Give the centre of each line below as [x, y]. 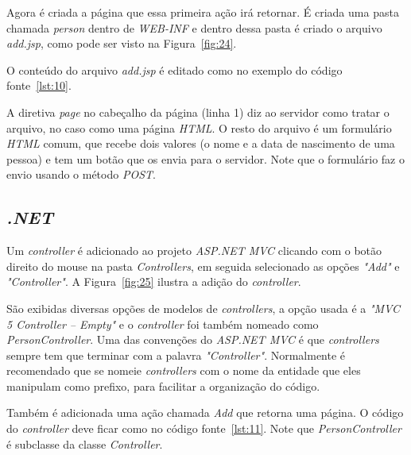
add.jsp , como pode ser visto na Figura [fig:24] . [122, 43]
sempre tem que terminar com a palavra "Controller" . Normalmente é [176, 355]
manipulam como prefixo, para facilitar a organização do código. [163, 386]
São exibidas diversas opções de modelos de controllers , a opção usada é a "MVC [204, 308]
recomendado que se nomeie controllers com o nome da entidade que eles [184, 370]
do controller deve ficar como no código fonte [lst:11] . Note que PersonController [204, 428]
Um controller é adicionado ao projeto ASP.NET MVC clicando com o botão [194, 251]
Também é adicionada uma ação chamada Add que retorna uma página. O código [205, 413]
